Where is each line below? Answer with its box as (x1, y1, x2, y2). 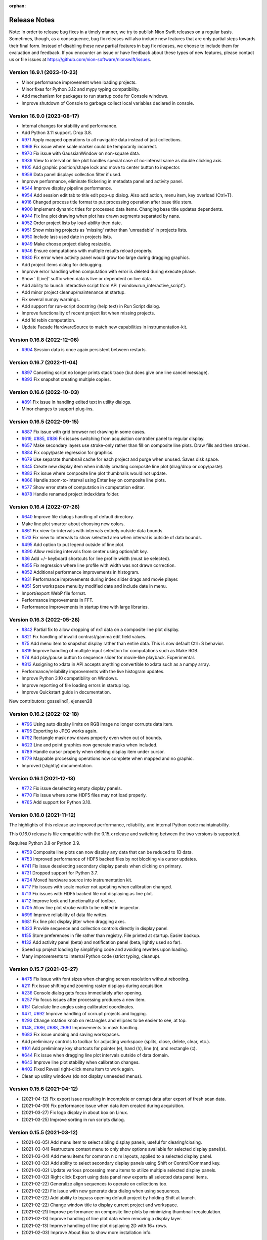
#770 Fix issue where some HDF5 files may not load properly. (21, 792, 147, 798)
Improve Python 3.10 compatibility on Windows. (21, 675, 118, 682)
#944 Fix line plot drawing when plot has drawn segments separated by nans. (21, 213, 180, 219)
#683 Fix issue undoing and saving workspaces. (21, 1032, 121, 1038)
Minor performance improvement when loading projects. (21, 79, 137, 85)
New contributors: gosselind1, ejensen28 (9, 698, 92, 704)
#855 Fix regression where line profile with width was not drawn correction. (21, 562, 176, 568)
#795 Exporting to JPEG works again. (21, 728, 98, 734)
